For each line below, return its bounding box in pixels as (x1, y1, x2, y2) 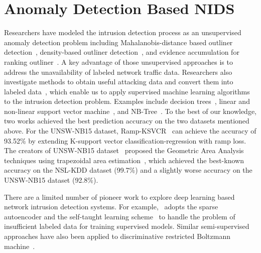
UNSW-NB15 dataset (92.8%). (4, 175, 98, 185)
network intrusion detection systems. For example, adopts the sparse (4, 201, 218, 212)
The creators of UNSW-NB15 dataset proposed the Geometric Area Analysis (4, 145, 244, 156)
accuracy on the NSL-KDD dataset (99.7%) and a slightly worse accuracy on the (4, 165, 252, 175)
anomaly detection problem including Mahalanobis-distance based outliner (4, 37, 233, 47)
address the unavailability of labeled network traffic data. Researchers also (4, 66, 232, 77)
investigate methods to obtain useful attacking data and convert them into (4, 76, 233, 87)
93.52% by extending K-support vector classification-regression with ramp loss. (4, 135, 246, 146)
